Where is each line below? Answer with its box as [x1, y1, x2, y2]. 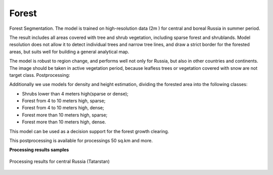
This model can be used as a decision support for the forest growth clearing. [9, 128, 169, 134]
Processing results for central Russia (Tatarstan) [9, 158, 110, 164]
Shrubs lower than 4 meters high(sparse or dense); [22, 91, 129, 97]
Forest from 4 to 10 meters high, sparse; [22, 98, 106, 104]
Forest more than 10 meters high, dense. [22, 119, 106, 125]
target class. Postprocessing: [9, 72, 70, 78]
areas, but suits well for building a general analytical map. [9, 49, 129, 55]
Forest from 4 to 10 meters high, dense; [22, 105, 105, 111]
